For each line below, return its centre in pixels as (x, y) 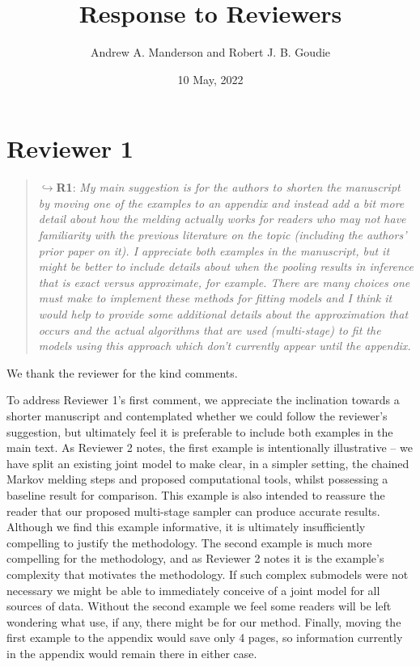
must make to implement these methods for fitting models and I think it (215, 298)
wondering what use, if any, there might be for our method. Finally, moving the (204, 621)
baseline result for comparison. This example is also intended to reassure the (196, 494)
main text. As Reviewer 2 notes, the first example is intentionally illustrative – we (210, 447)
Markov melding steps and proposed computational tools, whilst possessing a (197, 479)
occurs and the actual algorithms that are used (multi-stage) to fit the (210, 329)
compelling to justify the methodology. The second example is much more (189, 542)
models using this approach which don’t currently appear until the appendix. (225, 346)
